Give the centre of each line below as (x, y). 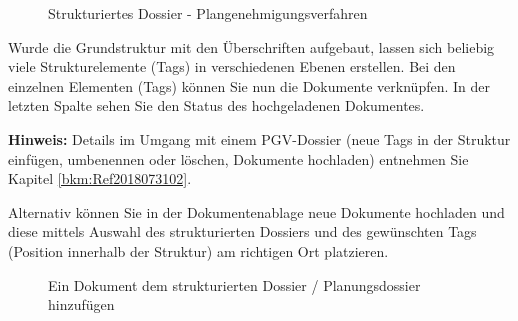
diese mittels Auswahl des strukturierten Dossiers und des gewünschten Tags (242, 231)
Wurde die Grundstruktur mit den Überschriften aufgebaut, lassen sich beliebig (251, 46)
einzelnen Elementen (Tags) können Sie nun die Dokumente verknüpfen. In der (249, 85)
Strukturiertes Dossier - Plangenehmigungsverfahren (208, 13)
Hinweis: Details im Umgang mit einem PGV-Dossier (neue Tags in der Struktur (259, 138)
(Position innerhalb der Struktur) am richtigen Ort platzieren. (198, 250)
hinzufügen (81, 304)
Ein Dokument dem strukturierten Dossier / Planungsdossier (234, 284)
